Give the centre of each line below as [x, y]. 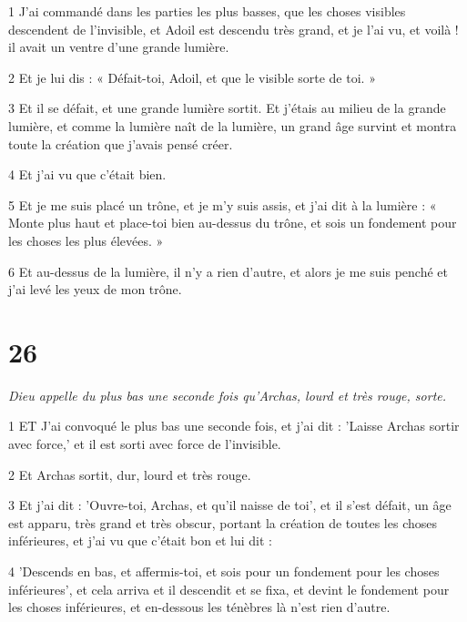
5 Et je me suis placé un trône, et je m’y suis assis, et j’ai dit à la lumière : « [223, 204]
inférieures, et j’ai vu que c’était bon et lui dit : [140, 540]
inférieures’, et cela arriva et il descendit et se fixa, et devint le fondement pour [229, 589]
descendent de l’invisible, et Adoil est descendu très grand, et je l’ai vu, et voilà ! [233, 29]
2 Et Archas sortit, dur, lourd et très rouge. [130, 474]
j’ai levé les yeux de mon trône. [95, 289]
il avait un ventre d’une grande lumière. [119, 47]
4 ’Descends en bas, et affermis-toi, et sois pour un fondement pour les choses [224, 571]
